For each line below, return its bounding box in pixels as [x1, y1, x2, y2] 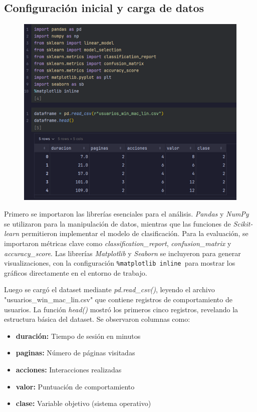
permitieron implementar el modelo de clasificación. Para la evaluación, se [21, 228, 248, 239]
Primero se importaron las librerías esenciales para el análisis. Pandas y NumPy [4, 209, 249, 219]
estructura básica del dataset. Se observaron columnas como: [4, 314, 190, 324]
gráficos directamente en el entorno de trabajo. [4, 267, 147, 278]
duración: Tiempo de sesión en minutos [16, 330, 141, 341]
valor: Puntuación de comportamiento [16, 381, 135, 391]
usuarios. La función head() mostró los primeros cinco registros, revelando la [4, 304, 238, 314]
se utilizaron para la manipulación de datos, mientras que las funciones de [4, 218, 231, 229]
